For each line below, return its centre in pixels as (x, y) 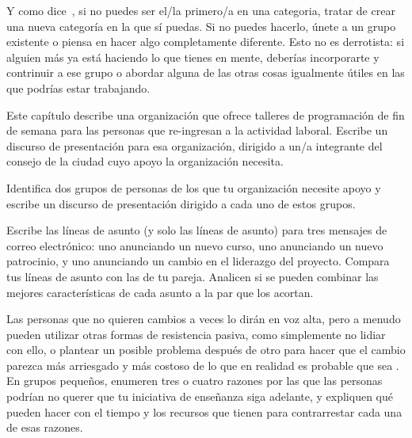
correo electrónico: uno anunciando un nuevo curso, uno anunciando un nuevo (195, 245)
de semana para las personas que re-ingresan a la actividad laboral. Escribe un (197, 130)
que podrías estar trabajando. (78, 88)
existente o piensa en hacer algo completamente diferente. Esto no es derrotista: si (206, 42)
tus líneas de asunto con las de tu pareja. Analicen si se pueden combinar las (193, 276)
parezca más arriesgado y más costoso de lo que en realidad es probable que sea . (203, 365)
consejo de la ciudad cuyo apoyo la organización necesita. (145, 161)
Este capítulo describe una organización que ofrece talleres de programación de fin (206, 114)
